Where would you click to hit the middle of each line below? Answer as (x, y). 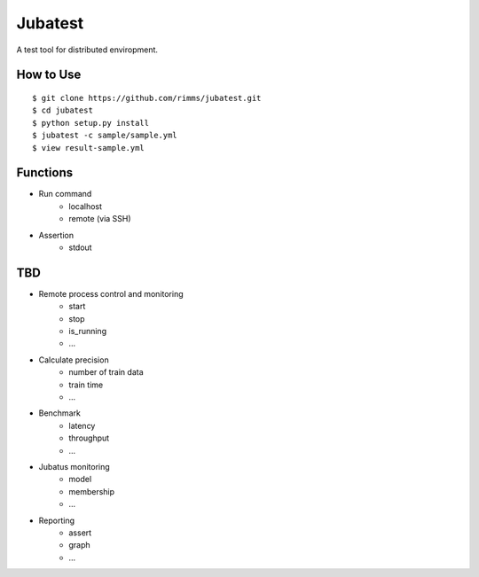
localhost (85, 206)
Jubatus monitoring (74, 466)
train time (86, 385)
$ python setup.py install (91, 123)
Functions (45, 173)
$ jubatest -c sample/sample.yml (105, 136)
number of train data (106, 372)
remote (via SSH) (100, 219)
